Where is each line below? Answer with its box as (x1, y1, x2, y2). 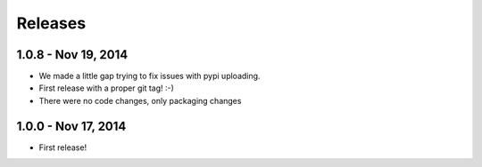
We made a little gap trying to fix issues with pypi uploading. (38, 71, 261, 82)
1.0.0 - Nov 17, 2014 (16, 118, 127, 133)
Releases (16, 13, 87, 33)
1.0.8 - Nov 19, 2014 (16, 47, 129, 62)
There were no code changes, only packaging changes (38, 95, 242, 106)
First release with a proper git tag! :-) (38, 83, 174, 93)
